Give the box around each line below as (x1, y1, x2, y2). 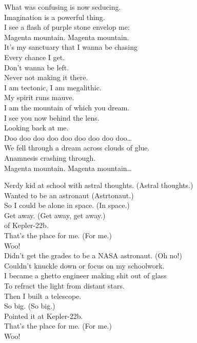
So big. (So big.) (4, 300, 55, 311)
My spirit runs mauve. (4, 92, 74, 103)
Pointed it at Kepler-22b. (4, 310, 83, 321)
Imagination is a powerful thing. (4, 11, 105, 22)
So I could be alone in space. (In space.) (4, 200, 130, 211)
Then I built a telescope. (4, 290, 82, 301)
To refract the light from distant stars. (4, 280, 125, 291)
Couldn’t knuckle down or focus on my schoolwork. (4, 260, 165, 271)
